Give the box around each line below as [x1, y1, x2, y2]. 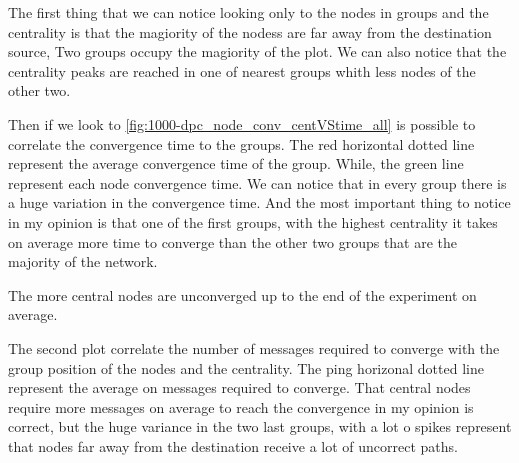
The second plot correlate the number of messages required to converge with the [8, 337, 500, 358]
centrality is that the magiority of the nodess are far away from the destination [8, 21, 492, 42]
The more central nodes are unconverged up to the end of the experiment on [8, 284, 477, 305]
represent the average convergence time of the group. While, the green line [8, 153, 464, 174]
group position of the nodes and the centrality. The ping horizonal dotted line [8, 357, 484, 378]
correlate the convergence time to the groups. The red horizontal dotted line [8, 133, 475, 154]
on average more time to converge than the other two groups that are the [8, 231, 458, 252]
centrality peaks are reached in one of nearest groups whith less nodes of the [8, 60, 476, 81]
